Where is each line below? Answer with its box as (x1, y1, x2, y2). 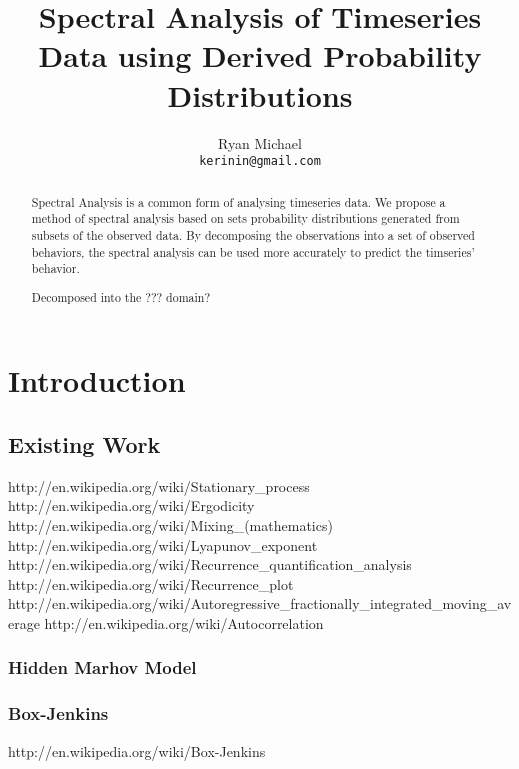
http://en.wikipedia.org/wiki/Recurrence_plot (8, 573, 294, 594)
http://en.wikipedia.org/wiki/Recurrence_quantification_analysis (8, 554, 412, 575)
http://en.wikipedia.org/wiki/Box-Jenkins (8, 740, 266, 761)
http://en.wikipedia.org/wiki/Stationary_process (8, 475, 310, 496)
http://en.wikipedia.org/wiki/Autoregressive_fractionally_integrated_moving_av (8, 593, 512, 614)
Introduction (8, 360, 186, 401)
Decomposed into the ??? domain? (31, 288, 211, 305)
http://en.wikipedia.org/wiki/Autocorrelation (44, 612, 324, 633)
